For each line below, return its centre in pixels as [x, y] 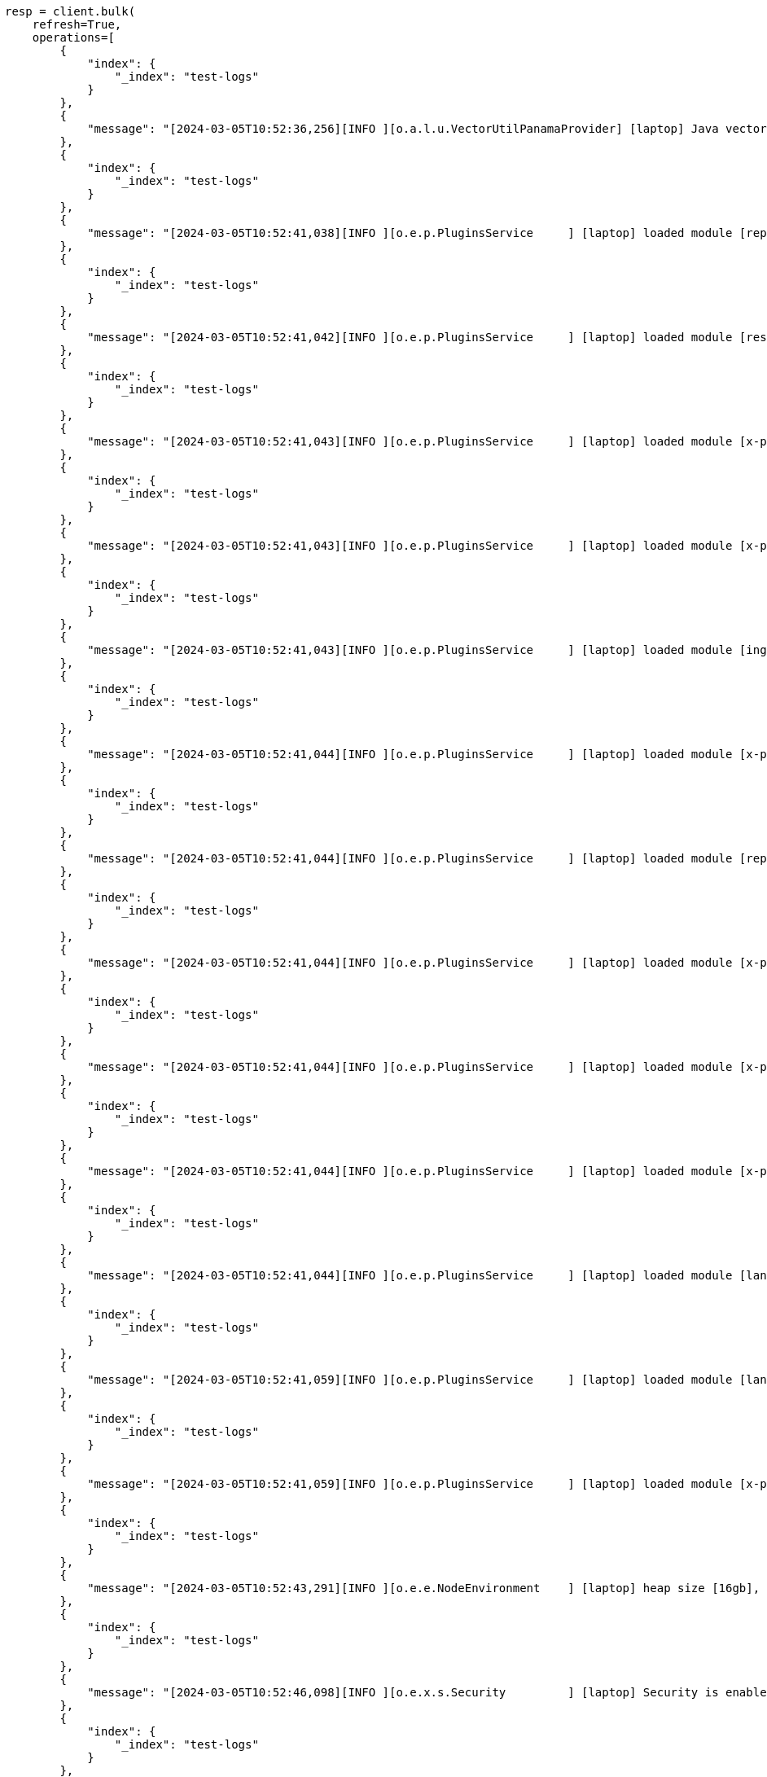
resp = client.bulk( [70, 11]
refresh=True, [77, 24]
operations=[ [73, 37]
